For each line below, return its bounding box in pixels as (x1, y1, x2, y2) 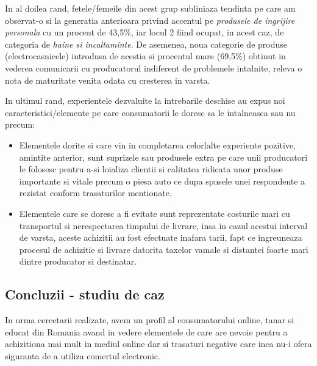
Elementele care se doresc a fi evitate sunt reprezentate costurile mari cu (19, 207, 290, 219)
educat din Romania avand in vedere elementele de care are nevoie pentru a (5, 325, 288, 338)
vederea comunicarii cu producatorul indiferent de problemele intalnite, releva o (5, 61, 302, 74)
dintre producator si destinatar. (19, 255, 137, 268)
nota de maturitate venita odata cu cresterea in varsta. (5, 73, 210, 86)
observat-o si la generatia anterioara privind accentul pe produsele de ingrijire (5, 13, 295, 26)
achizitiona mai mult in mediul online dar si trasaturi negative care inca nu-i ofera (5, 337, 312, 350)
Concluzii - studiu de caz (5, 285, 165, 304)
